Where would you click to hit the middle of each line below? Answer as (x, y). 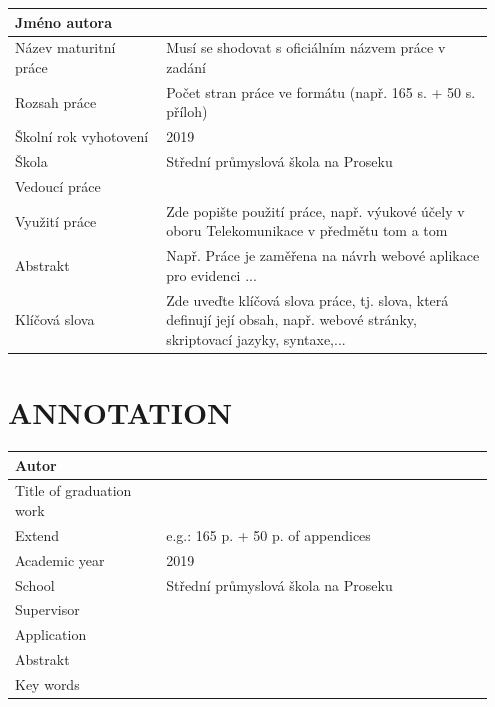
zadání (186, 66)
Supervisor (47, 609)
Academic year (60, 559)
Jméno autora (64, 21)
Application (51, 634)
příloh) (187, 111)
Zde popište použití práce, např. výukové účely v (315, 210)
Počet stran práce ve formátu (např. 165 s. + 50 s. (321, 91)
